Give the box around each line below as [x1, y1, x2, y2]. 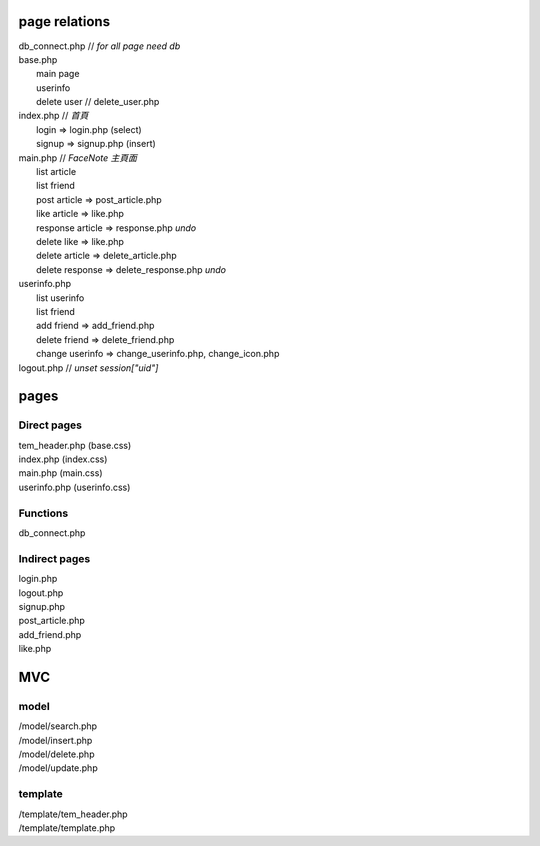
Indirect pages [18, 551, 91, 565]
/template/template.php [18, 821, 116, 834]
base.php [18, 53, 58, 65]
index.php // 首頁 [18, 110, 89, 122]
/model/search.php [18, 720, 98, 732]
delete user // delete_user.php [36, 96, 160, 108]
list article [36, 166, 77, 178]
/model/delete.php [18, 748, 95, 760]
